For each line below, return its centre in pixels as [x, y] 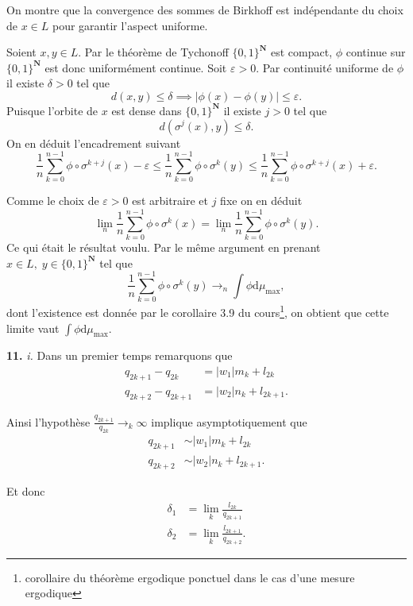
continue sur [376, 52]
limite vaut [33, 328]
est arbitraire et [170, 201]
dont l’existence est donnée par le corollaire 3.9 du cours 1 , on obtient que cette [198, 311]
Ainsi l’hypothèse [48, 421]
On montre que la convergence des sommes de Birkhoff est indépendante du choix [205, 10]
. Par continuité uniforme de [325, 67]
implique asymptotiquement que [229, 421]
